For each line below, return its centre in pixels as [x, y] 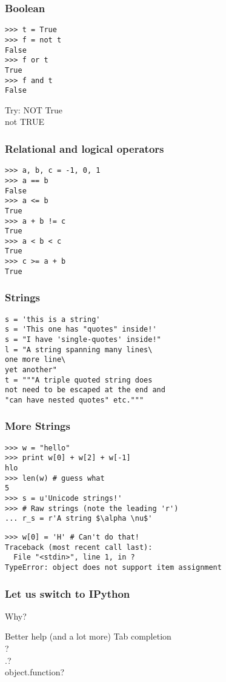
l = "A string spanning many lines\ [79, 349]
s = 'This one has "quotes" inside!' [81, 329]
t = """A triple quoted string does [79, 380]
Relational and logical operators [85, 148]
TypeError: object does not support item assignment [113, 567]
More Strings [38, 426]
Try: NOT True [34, 109]
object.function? [35, 672]
